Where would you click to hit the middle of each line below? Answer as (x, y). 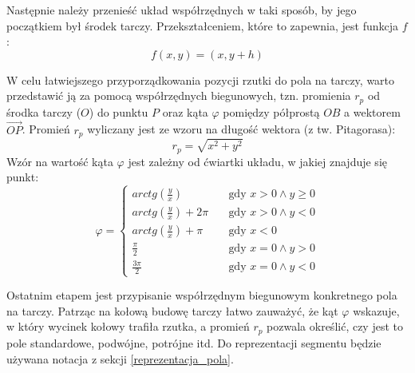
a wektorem (372, 111)
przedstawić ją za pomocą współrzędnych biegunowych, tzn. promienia (179, 95)
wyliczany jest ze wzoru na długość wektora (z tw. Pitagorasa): (241, 129)
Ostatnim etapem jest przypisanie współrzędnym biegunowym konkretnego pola (202, 295)
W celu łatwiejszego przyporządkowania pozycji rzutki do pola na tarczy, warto (201, 79)
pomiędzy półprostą (271, 111)
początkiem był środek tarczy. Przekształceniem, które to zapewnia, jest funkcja (203, 25)
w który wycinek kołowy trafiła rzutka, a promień (128, 326)
